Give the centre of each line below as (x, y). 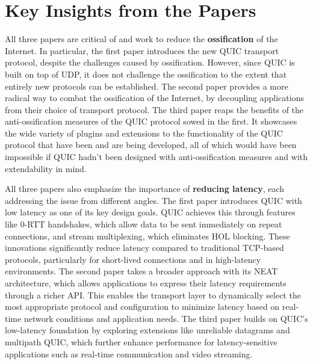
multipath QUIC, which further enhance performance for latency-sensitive (141, 341)
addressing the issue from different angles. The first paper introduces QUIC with (153, 200)
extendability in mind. (46, 168)
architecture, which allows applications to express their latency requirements (146, 283)
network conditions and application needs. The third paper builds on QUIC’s (166, 318)
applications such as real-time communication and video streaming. (129, 353)
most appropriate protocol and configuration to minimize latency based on (142, 307)
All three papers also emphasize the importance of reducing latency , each (145, 189)
